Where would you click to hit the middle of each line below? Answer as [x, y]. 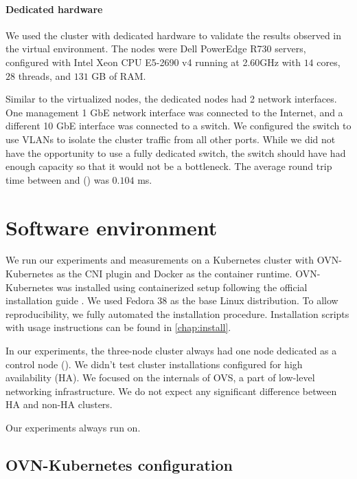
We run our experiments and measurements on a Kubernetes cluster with [160, 260]
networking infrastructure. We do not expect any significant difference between [171, 391]
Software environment [112, 227]
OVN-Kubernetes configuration [119, 464]
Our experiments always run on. [73, 427]
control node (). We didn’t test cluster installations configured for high [154, 364]
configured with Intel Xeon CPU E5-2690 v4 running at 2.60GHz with [153, 62]
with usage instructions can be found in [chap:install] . [118, 327]
